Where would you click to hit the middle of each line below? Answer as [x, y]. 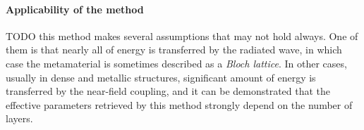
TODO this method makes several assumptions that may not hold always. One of [182, 35]
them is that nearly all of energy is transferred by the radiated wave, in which [174, 50]
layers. [19, 118]
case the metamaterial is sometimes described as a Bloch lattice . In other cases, [176, 63]
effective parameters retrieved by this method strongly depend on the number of [179, 104]
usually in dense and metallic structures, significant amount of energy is [161, 77]
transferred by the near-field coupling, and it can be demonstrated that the [168, 91]
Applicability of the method [75, 9]
